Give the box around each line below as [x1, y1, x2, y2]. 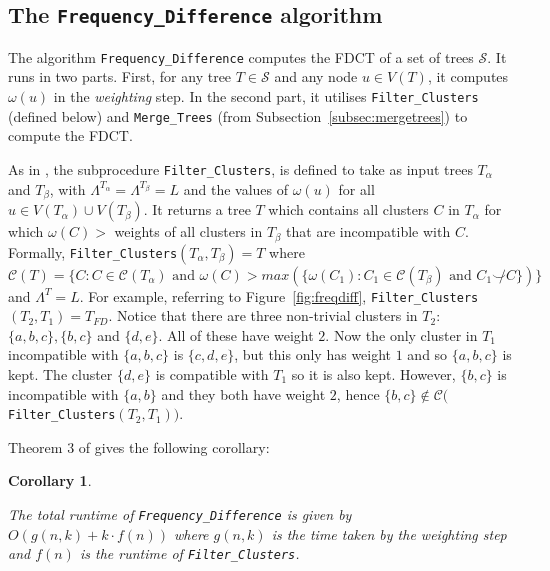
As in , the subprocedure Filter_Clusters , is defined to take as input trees [8, 158, 473, 179]
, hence [336, 383, 380, 404]
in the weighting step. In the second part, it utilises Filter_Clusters [53, 86, 479, 107]
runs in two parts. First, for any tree [8, 66, 232, 87]
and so [407, 344, 448, 365]
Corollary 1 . [8, 470, 92, 491]
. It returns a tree [143, 199, 251, 220]
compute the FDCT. [8, 125, 133, 146]
